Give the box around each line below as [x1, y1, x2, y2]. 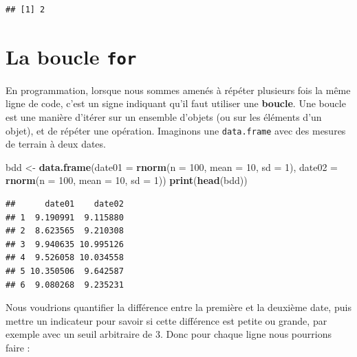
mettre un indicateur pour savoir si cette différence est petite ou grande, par [6, 313, 327, 327]
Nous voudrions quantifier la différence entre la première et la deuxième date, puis [6, 300, 351, 314]
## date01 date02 [6, 199, 124, 209]
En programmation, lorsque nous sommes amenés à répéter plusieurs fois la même [6, 82, 351, 97]
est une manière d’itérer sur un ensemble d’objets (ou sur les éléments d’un [6, 110, 322, 124]
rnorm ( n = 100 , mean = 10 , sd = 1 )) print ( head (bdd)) [6, 173, 248, 187]
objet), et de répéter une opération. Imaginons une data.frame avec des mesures [6, 123, 346, 137]
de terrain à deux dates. [6, 137, 106, 151]
